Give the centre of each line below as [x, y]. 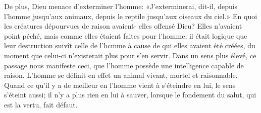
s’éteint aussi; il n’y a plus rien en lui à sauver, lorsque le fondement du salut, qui [130, 95]
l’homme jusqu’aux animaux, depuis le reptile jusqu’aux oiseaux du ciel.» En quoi [131, 16]
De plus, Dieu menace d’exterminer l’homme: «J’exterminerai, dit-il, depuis [121, 6]
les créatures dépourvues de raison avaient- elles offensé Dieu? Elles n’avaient [123, 26]
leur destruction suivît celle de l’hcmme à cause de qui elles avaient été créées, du [130, 45]
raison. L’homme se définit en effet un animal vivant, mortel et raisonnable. [121, 75]
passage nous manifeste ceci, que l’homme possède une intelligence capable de [124, 65]
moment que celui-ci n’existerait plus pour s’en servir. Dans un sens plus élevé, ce [130, 55]
